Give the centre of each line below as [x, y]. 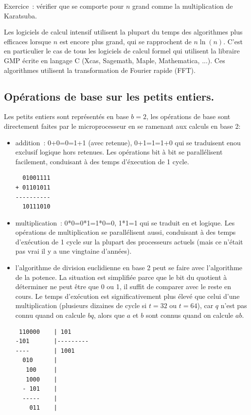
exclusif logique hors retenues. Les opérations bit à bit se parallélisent [119, 152]
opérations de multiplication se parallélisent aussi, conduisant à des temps [125, 232]
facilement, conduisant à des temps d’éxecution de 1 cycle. [102, 161]
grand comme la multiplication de [182, 6]
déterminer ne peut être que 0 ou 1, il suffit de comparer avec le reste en [123, 286]
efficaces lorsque [27, 41]
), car [205, 305]
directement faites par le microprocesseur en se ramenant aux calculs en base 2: [122, 126]
